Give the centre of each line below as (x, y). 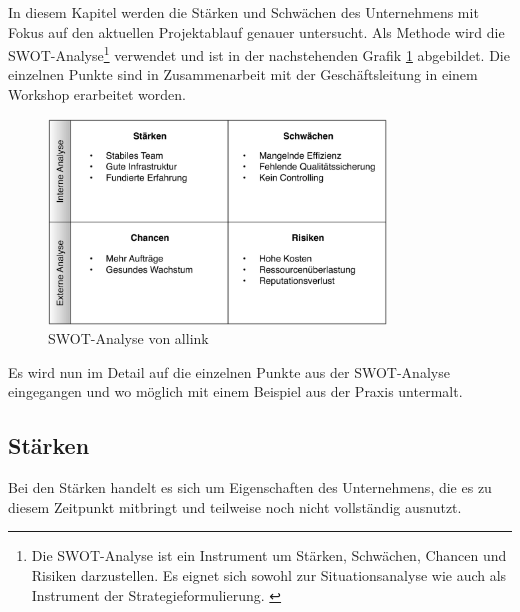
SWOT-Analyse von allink (128, 338)
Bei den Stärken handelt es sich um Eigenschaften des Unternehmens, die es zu (250, 487)
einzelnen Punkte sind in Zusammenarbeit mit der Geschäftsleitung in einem (243, 74)
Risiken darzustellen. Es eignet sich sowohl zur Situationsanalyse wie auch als (269, 575)
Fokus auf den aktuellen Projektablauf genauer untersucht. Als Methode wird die (256, 31)
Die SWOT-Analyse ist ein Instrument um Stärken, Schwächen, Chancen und (269, 555)
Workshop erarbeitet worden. (97, 94)
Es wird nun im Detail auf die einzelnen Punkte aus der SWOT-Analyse (229, 371)
